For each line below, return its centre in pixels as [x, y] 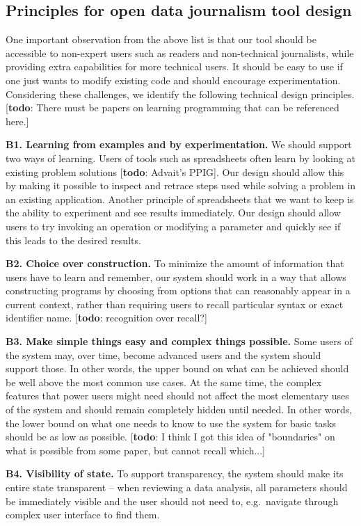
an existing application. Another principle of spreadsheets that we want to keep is [180, 199]
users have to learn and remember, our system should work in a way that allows [176, 277]
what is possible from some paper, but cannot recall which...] [135, 450]
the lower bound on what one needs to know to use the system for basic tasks [171, 423]
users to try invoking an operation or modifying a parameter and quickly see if [173, 226]
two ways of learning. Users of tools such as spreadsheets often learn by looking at [180, 158]
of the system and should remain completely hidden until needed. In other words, [179, 409]
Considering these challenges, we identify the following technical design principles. [180, 94]
